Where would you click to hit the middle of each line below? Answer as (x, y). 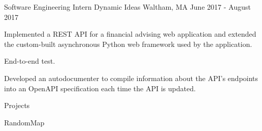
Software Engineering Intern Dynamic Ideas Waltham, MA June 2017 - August (127, 7)
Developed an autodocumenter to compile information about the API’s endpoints (131, 78)
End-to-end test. (30, 61)
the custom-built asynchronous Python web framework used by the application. (128, 44)
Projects (17, 105)
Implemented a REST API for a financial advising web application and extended (130, 34)
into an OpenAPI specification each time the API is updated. (100, 88)
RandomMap (24, 122)
